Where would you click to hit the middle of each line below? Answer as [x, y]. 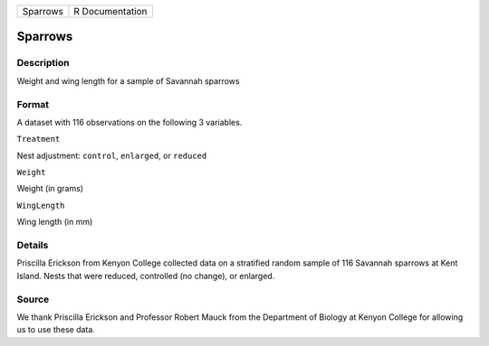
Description [43, 63]
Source [33, 299]
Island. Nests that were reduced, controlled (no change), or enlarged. [146, 276]
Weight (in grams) [50, 189]
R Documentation [111, 11]
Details [33, 246]
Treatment [38, 139]
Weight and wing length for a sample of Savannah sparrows [128, 80]
